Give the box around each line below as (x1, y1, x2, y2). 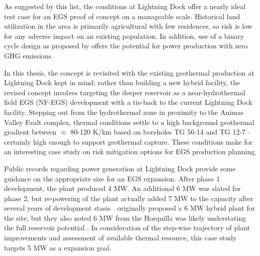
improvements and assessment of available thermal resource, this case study (4, 232, 237, 243)
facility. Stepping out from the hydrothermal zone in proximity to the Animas (4, 106, 244, 117)
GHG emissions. (4, 50, 54, 60)
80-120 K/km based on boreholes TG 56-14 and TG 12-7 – (70, 126, 251, 137)
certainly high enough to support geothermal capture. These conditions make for (4, 136, 252, 147)
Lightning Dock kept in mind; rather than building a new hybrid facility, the (4, 77, 240, 88)
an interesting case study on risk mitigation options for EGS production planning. (4, 146, 257, 157)
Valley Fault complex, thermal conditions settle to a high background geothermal (4, 116, 254, 127)
